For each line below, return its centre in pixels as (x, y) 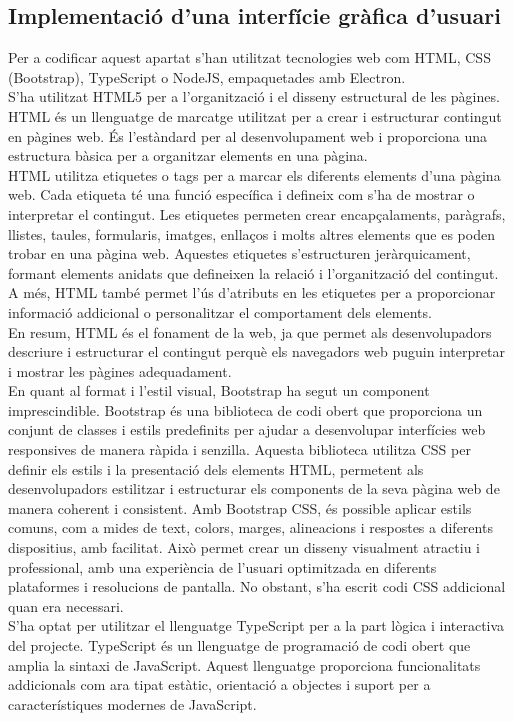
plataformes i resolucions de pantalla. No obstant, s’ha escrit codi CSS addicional (257, 586)
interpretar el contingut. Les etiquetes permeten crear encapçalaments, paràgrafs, (257, 213)
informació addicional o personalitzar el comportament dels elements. (220, 311)
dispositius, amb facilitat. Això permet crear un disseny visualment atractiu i (244, 547)
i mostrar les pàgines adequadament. (120, 370)
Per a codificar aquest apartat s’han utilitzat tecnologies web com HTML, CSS (249, 57)
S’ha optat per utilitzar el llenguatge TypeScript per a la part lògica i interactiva (256, 625)
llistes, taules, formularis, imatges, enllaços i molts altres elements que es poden (251, 233)
